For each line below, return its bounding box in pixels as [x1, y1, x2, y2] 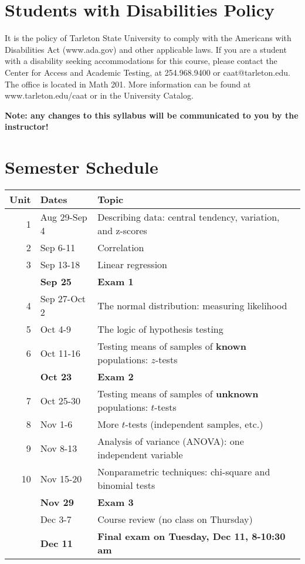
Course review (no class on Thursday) [97, 512, 253, 526]
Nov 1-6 [40, 417, 73, 431]
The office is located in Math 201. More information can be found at [5, 77, 251, 90]
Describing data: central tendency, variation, [97, 210, 280, 224]
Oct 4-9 [40, 322, 72, 336]
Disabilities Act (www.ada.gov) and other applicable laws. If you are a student [5, 43, 287, 55]
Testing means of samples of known [97, 339, 247, 353]
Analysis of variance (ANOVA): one [97, 434, 244, 448]
